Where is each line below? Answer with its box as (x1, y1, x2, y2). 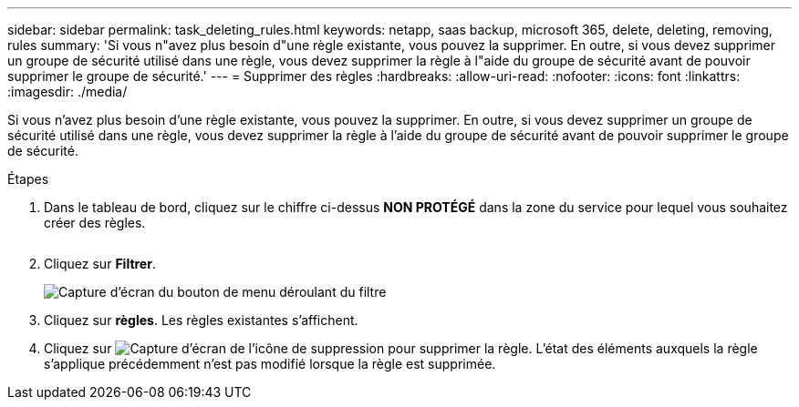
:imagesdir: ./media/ (7, 84, 128, 99)
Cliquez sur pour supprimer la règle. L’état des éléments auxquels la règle (44, 341, 758, 356)
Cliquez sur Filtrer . (44, 256, 156, 271)
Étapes (7, 171, 49, 187)
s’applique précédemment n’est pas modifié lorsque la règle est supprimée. (44, 356, 496, 371)
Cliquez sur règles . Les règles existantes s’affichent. (44, 312, 358, 328)
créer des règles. (44, 215, 146, 230)
